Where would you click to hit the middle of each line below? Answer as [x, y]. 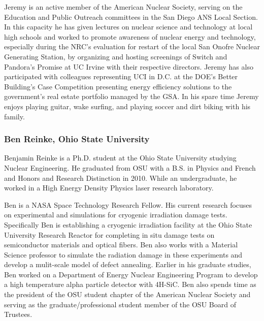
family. [14, 116]
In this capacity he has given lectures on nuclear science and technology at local [128, 27]
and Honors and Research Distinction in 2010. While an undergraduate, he [121, 178]
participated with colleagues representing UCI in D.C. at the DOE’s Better [121, 76]
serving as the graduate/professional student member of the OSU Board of [120, 304]
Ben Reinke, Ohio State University [77, 139]
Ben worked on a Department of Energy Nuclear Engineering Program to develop [131, 274]
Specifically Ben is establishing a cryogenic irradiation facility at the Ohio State [128, 224]
